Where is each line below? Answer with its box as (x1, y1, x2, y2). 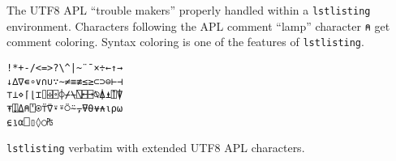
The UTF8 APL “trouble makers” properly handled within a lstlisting (6, 2, 371, 18)
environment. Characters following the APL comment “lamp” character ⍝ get (6, 17, 390, 34)
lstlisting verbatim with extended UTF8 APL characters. (6, 139, 305, 156)
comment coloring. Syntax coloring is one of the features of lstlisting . (6, 33, 364, 50)
